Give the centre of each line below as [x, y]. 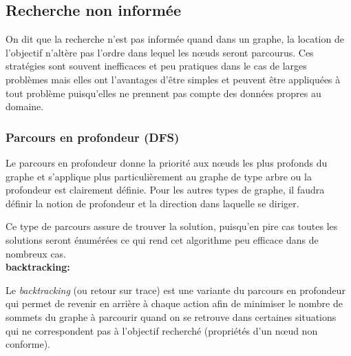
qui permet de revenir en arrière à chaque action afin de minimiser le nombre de [174, 303]
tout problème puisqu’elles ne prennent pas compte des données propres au [163, 93]
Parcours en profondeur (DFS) [93, 137]
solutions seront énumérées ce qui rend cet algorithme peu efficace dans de [162, 239]
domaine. [25, 106]
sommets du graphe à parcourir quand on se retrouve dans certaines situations [171, 316]
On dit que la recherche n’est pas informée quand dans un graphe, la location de [175, 39]
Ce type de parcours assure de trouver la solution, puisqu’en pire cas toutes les [172, 226]
